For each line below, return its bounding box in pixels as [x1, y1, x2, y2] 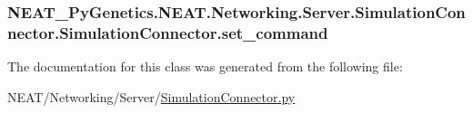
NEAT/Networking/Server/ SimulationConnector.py [7, 87, 296, 106]
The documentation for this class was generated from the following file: [7, 57, 403, 76]
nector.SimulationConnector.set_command [7, 21, 328, 43]
